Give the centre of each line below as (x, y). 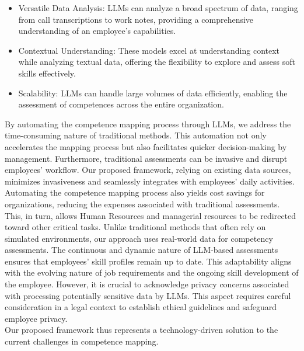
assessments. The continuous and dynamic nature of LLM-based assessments (141, 250)
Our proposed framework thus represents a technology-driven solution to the (141, 330)
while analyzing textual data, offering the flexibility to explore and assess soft (157, 62)
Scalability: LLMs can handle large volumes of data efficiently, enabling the (153, 93)
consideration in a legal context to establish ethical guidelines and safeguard (141, 307)
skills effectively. (47, 73)
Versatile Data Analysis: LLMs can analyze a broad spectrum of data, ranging (158, 8)
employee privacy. (36, 318)
